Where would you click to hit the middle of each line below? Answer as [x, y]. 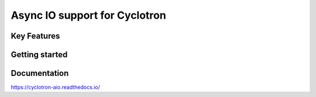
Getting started [39, 55]
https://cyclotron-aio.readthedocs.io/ [56, 87]
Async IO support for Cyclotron [88, 15]
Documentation [40, 73]
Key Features [35, 36]
